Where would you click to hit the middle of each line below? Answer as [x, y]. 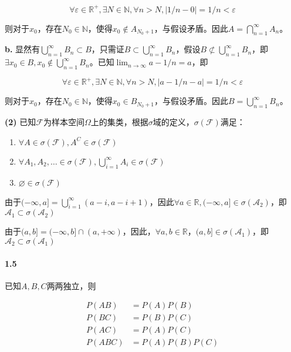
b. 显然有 [23, 49]
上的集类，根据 [119, 122]
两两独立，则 [71, 285]
